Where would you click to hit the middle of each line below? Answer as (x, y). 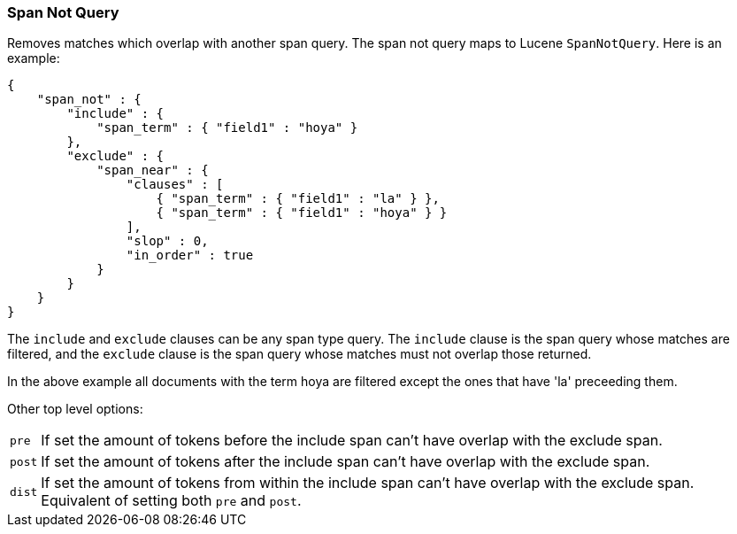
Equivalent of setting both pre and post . (171, 501)
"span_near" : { (153, 170)
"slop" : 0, (167, 241)
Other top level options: (75, 409)
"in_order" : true (190, 255)
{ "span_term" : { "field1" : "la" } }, (298, 199)
